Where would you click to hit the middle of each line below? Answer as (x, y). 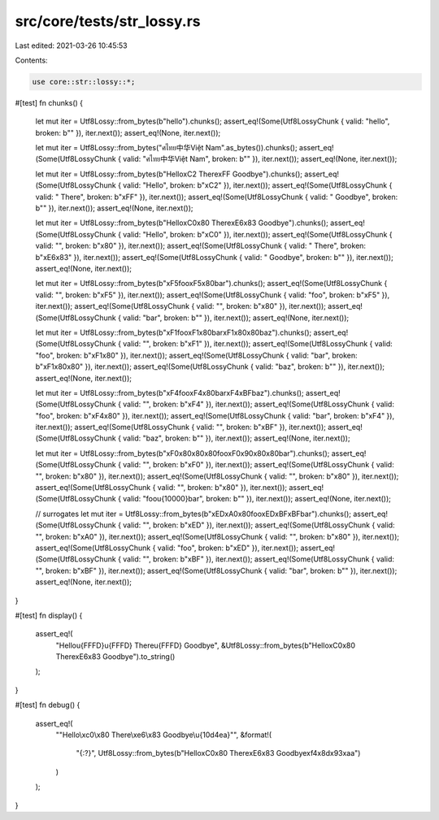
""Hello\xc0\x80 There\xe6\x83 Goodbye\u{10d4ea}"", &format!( (164, 735)
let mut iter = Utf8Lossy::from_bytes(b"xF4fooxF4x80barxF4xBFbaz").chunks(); (170, 393)
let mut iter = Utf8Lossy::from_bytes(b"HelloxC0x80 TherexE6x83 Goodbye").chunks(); (182, 223)
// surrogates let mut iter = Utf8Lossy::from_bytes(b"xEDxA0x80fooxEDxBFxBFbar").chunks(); (193, 514)
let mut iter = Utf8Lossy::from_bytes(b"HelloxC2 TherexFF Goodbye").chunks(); (169, 174)
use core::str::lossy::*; (84, 82)
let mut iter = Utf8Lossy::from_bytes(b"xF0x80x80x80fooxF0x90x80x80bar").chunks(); (183, 453)
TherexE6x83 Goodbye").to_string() (115, 657)
